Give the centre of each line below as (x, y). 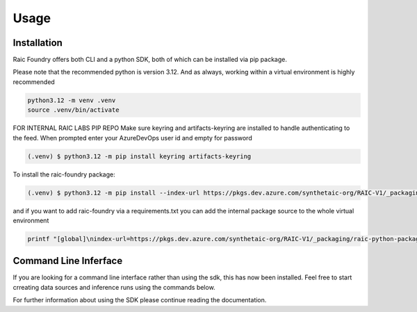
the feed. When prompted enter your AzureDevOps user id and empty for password (133, 138)
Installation (38, 43)
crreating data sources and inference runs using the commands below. (114, 287)
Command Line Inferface (68, 261)
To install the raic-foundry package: (64, 174)
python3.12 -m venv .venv (72, 100)
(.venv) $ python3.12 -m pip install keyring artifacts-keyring (139, 156)
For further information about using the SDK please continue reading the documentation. (140, 300)
